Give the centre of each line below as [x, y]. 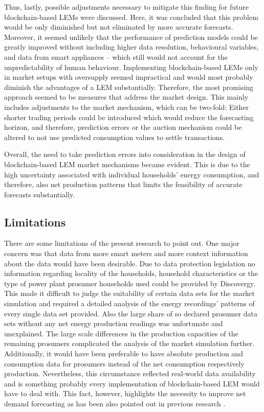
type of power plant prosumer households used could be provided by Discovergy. [130, 283]
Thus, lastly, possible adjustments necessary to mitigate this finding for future [127, 7]
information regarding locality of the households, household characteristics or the [131, 273]
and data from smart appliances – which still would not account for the [116, 56]
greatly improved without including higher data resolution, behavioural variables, [131, 47]
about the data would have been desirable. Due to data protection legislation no [130, 263]
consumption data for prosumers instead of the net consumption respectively [124, 363]
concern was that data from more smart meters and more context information [126, 253]
